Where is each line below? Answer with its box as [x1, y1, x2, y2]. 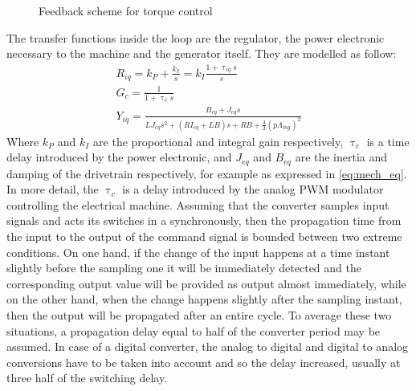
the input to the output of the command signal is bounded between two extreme [6, 228, 402, 245]
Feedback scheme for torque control [39, 2, 213, 18]
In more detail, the [6, 181, 99, 198]
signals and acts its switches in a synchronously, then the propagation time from [6, 212, 402, 229]
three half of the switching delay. [6, 369, 168, 386]
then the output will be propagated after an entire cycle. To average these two [6, 307, 392, 324]
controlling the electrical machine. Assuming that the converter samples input [6, 196, 389, 213]
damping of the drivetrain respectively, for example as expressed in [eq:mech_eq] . [6, 165, 407, 181]
